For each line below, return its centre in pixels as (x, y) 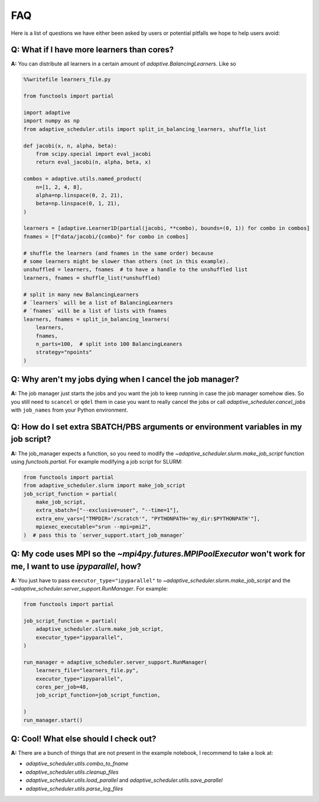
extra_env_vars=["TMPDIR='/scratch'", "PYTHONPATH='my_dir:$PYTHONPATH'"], (148, 519)
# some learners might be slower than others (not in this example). (126, 262)
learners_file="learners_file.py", (87, 671)
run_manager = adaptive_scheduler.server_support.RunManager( (115, 662)
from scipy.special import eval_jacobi (94, 154)
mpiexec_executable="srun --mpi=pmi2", (94, 527)
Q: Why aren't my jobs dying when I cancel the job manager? (125, 379)
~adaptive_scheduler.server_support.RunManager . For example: (89, 589)
